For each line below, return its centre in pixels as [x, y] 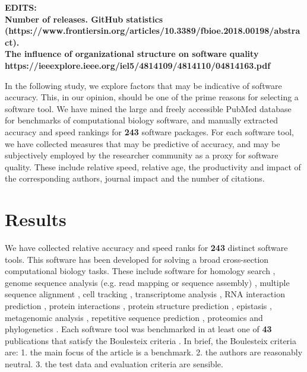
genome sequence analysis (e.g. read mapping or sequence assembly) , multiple [147, 282]
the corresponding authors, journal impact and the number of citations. [135, 178]
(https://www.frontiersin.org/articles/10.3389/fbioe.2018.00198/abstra [153, 31]
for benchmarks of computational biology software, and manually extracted [142, 120]
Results [36, 219]
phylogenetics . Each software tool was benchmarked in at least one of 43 [138, 329]
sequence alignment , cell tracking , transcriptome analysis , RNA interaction [145, 294]
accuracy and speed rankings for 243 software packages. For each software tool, [149, 131]
